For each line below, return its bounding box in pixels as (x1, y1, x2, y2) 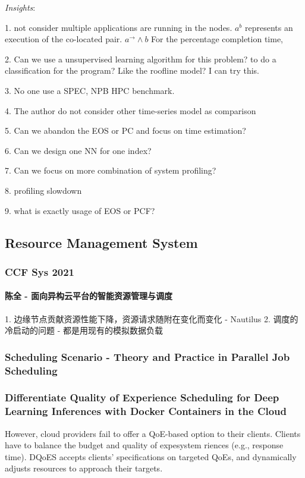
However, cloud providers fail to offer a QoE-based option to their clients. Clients (5, 427, 301, 439)
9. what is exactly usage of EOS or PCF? (5, 204, 155, 216)
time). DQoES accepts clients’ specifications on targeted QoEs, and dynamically (5, 450, 297, 463)
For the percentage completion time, (151, 33, 284, 45)
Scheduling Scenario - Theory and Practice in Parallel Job (5, 349, 290, 364)
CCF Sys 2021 (5, 264, 75, 279)
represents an (245, 21, 293, 33)
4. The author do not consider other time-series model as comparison (5, 104, 256, 117)
